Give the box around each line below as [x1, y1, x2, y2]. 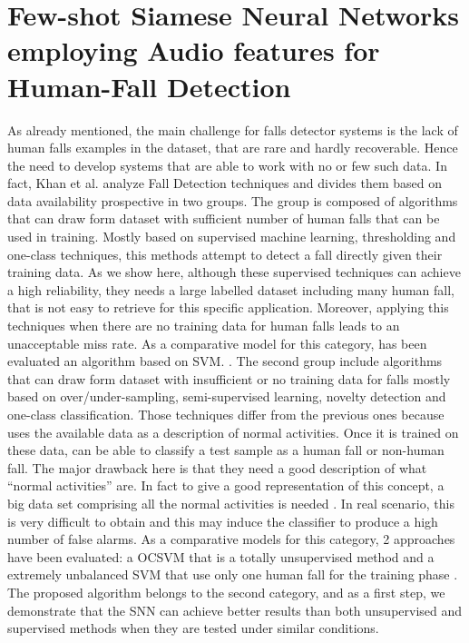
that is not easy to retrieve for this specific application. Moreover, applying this [7, 298, 449, 317]
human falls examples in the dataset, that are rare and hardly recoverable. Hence [7, 138, 458, 157]
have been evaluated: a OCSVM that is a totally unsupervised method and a [7, 547, 435, 566]
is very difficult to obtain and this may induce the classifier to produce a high [7, 511, 438, 530]
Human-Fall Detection [7, 67, 291, 104]
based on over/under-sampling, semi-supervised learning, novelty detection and [7, 387, 446, 406]
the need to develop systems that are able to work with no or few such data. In [7, 155, 447, 174]
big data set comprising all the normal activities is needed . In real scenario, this [7, 493, 454, 512]
